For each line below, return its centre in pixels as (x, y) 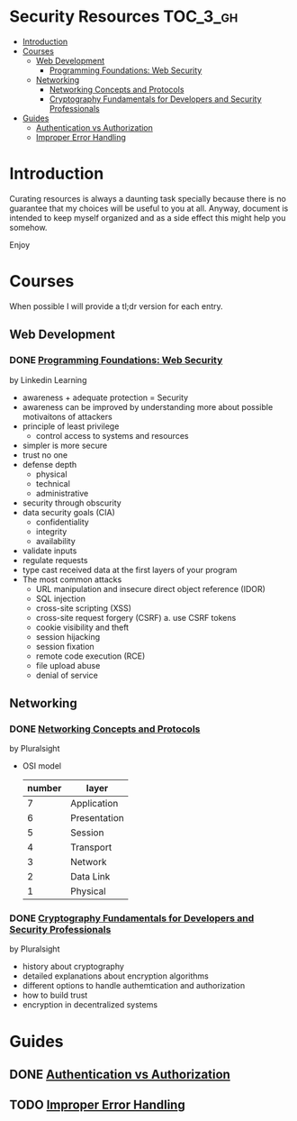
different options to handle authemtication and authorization (134, 986)
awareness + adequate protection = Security (105, 397)
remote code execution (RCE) (90, 656)
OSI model (41, 766)
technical (53, 483)
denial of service (67, 675)
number (44, 788)
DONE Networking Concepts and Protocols (105, 729)
